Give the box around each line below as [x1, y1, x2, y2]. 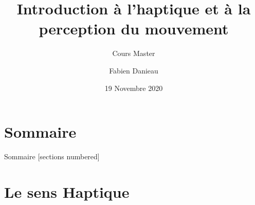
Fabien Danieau [109, 65, 158, 76]
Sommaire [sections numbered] [4, 151, 100, 162]
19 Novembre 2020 [104, 82, 163, 93]
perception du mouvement [39, 18, 229, 39]
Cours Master [112, 48, 155, 59]
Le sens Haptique [4, 181, 130, 202]
